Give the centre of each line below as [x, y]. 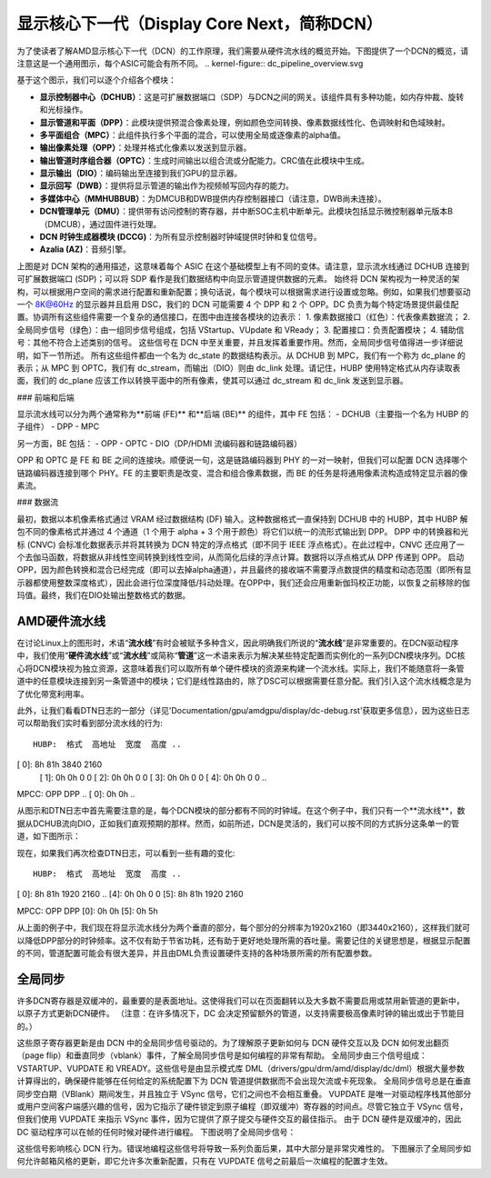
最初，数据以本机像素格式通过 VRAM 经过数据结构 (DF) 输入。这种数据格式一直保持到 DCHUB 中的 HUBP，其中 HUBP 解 [242, 519]
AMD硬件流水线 [61, 621]
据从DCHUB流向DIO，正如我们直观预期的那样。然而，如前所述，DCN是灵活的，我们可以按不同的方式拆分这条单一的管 [238, 824]
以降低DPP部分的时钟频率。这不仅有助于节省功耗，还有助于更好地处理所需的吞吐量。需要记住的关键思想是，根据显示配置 [244, 940]
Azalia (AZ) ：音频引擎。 [85, 249]
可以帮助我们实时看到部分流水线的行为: [90, 724]
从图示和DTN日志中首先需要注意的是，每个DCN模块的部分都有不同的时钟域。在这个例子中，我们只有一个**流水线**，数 [241, 811]
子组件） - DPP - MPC [58, 426]
